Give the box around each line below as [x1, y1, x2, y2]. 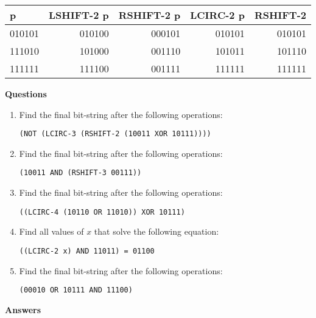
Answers [5, 303, 41, 316]
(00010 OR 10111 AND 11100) [19, 286, 133, 295]
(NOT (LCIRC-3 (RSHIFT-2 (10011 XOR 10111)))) [19, 130, 211, 139]
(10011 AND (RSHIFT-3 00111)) [19, 168, 142, 178]
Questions [5, 88, 47, 100]
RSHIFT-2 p [118, 8, 181, 22]
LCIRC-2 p [190, 8, 245, 22]
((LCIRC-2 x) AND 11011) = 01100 [19, 246, 155, 255]
